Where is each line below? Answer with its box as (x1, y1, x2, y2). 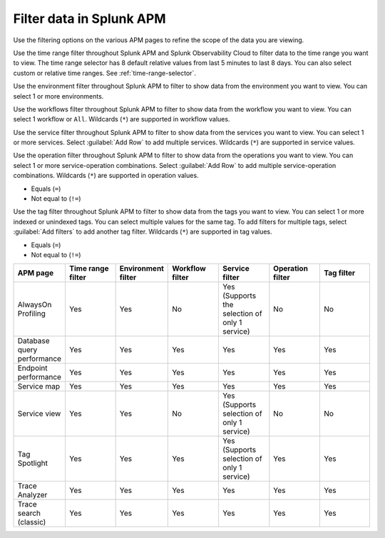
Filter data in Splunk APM (13, 11, 166, 26)
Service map (17, 382, 61, 392)
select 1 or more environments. (13, 91, 104, 100)
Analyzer (17, 490, 48, 500)
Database (17, 336, 50, 346)
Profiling (17, 309, 46, 319)
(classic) (17, 517, 46, 527)
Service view (17, 409, 61, 419)
